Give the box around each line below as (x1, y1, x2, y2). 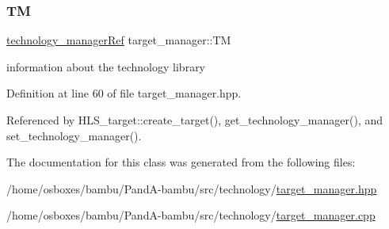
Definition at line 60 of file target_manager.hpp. (6, 85, 242, 101)
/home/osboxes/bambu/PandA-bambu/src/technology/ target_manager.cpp (6, 207, 376, 223)
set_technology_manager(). (6, 127, 142, 143)
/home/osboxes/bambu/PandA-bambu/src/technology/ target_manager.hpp (6, 180, 377, 197)
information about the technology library (6, 58, 206, 74)
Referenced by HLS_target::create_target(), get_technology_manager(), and (6, 112, 383, 128)
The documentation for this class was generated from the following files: (6, 154, 356, 170)
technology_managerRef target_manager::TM (6, 32, 231, 48)
